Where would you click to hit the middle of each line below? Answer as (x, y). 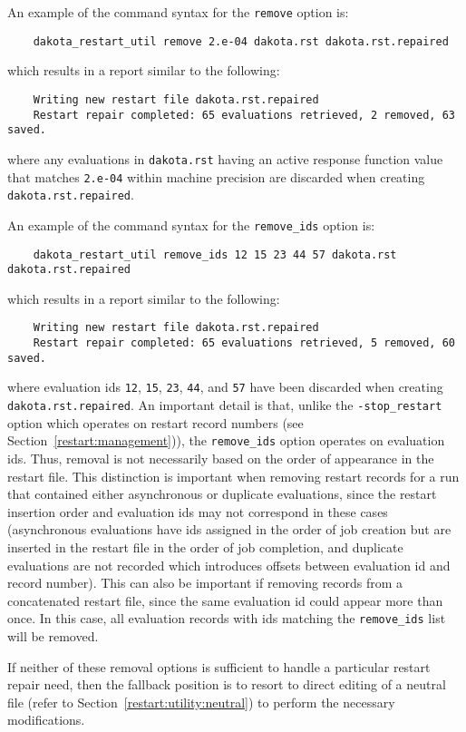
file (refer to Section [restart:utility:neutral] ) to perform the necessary (201, 702)
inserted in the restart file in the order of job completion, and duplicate (205, 547)
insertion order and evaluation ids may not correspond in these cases (198, 511)
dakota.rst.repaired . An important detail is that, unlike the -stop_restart (225, 405)
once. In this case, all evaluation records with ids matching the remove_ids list (227, 618)
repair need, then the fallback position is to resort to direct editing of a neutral (227, 684)
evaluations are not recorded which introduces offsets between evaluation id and (229, 565)
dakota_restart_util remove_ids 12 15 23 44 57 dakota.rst (215, 254)
